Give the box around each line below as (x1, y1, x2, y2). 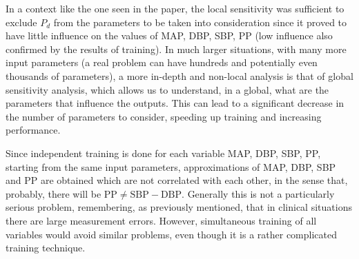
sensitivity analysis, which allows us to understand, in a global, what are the (6, 82, 329, 96)
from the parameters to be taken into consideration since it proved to (53, 14, 347, 29)
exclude (6, 14, 37, 29)
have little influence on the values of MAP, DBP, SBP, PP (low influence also (6, 28, 333, 43)
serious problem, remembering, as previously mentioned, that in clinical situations (6, 200, 352, 214)
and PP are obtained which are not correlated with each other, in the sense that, (6, 173, 348, 187)
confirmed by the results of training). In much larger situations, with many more (6, 41, 347, 56)
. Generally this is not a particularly (182, 186, 335, 200)
